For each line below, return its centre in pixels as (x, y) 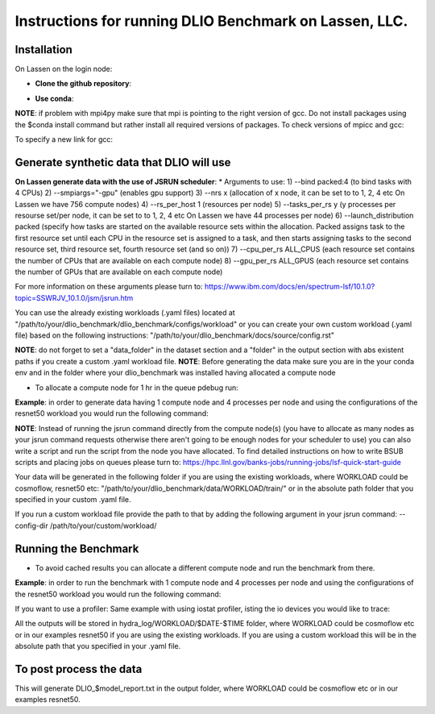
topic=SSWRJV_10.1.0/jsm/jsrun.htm (74, 297)
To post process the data (79, 669)
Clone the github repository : (83, 84)
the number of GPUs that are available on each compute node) (119, 272)
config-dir (31, 525)
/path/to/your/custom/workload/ (103, 525)
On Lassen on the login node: (64, 69)
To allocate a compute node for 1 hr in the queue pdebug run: (137, 388)
